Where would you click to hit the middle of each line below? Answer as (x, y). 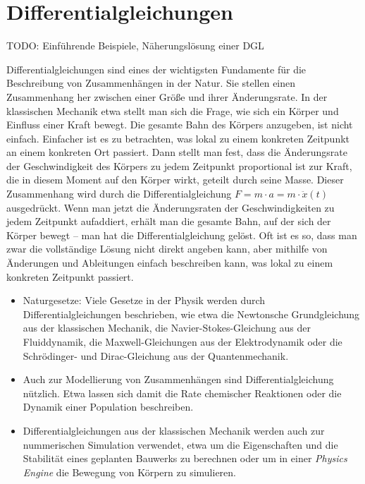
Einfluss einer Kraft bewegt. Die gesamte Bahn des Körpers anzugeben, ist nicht (180, 125)
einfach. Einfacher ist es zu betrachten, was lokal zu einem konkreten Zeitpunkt (178, 138)
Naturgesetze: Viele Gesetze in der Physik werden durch (144, 300)
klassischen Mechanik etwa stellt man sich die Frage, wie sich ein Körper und (173, 110)
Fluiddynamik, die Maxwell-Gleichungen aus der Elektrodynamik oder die (182, 341)
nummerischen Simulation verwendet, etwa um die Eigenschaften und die (180, 444)
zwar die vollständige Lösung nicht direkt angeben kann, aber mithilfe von (167, 249)
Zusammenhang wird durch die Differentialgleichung (119, 194)
